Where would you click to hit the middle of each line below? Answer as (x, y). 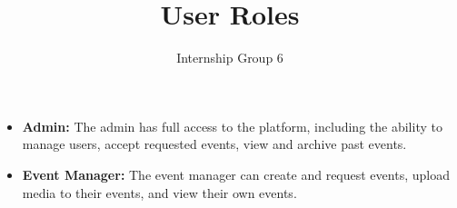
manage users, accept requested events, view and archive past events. (214, 144)
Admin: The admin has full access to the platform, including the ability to (232, 126)
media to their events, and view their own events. (159, 192)
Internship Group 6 (230, 58)
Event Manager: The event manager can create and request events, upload (236, 174)
